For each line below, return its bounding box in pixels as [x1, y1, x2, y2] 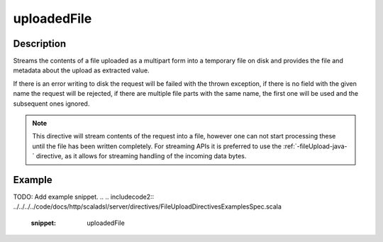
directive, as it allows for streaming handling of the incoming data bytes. [35, 152, 247, 160]
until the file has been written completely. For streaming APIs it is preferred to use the [32, 142, 282, 150]
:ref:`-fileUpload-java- [282, 142, 348, 150]
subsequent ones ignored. [13, 99, 90, 108]
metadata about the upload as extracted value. [13, 66, 150, 75]
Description [13, 38, 67, 50]
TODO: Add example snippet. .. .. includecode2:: [13, 192, 155, 202]
